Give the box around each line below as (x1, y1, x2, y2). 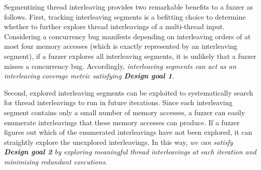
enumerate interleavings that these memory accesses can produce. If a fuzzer (4, 117, 240, 127)
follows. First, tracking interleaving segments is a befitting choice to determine (4, 11, 246, 22)
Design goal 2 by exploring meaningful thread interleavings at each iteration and (4, 146, 256, 157)
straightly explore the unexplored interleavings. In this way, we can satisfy (4, 136, 233, 147)
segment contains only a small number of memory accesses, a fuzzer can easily (4, 107, 245, 117)
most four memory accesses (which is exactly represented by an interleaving (4, 41, 237, 51)
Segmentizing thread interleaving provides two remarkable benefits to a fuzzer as (4, 2, 253, 12)
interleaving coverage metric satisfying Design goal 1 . (4, 70, 174, 81)
